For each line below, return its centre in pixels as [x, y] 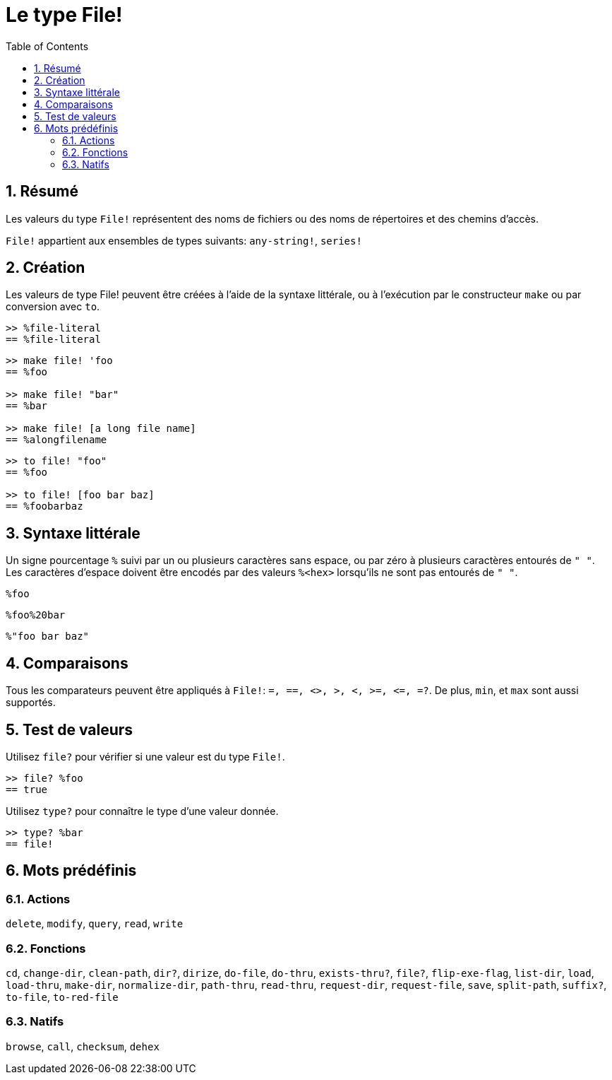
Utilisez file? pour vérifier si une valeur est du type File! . [145, 756]
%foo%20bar [36, 615]
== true [27, 789]
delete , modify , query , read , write [95, 924]
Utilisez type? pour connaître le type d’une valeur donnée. [142, 811]
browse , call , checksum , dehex [83, 1046]
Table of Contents [47, 46]
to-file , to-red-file [62, 997]
